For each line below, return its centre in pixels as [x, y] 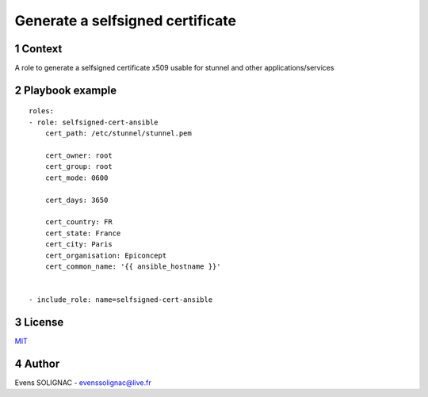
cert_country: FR [78, 222]
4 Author [37, 363]
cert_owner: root [78, 156]
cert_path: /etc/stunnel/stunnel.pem [118, 134]
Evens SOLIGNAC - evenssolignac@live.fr [83, 382]
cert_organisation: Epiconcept [106, 255]
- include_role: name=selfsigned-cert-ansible [121, 300]
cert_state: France [83, 233]
